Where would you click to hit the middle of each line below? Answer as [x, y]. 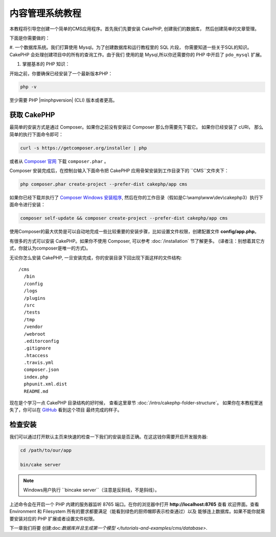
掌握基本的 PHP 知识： [46, 64]
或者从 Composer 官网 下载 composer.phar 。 [59, 161]
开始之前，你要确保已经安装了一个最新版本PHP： [61, 73]
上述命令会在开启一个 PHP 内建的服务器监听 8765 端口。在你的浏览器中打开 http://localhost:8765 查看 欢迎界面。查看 [134, 504]
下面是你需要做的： [30, 38]
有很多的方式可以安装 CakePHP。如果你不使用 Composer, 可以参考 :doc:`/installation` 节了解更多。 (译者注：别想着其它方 [137, 241]
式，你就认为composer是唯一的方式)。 [50, 248]
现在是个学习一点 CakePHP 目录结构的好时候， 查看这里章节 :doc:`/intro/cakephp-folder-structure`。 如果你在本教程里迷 [136, 403]
